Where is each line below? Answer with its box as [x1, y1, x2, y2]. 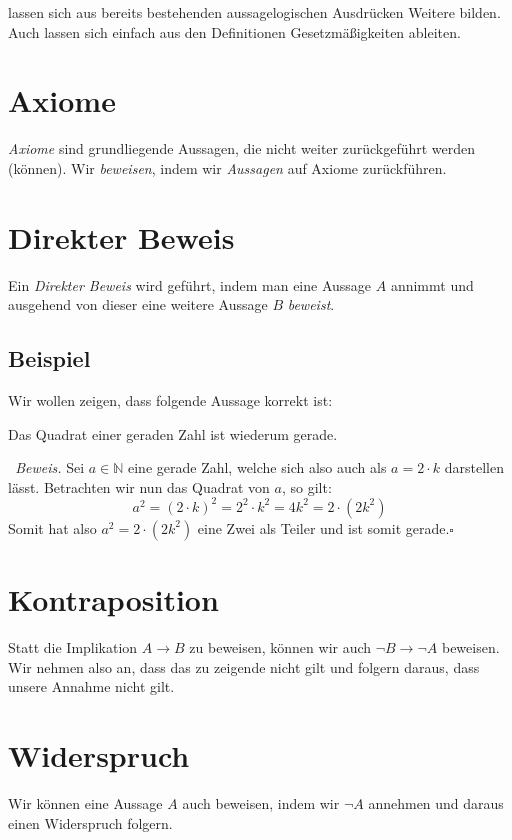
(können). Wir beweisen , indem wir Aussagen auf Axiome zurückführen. [8, 157, 447, 178]
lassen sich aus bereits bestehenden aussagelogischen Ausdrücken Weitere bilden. [8, 2, 501, 22]
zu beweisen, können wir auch [189, 637, 372, 658]
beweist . [287, 294, 335, 315]
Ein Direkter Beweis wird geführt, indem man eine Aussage [8, 274, 372, 295]
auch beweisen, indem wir [182, 792, 340, 813]
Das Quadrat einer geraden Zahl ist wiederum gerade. [8, 423, 338, 444]
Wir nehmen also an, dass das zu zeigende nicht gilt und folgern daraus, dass [8, 656, 480, 677]
